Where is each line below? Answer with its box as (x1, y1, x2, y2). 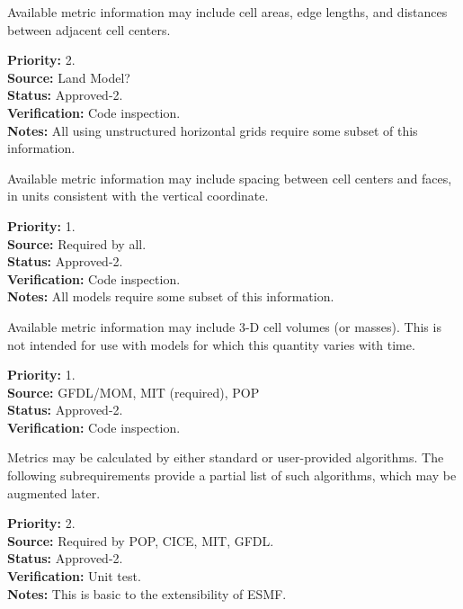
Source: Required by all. (7, 234, 147, 253)
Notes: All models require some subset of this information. (7, 287, 334, 306)
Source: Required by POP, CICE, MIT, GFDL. (7, 531, 274, 550)
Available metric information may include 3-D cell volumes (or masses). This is (7, 317, 441, 336)
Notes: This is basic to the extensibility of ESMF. (7, 584, 287, 603)
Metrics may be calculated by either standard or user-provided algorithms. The (7, 448, 444, 467)
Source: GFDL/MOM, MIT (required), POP (7, 382, 260, 401)
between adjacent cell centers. (7, 20, 171, 39)
